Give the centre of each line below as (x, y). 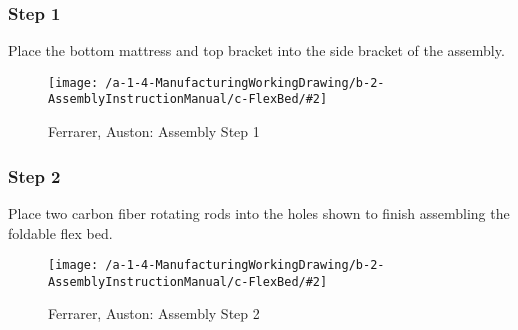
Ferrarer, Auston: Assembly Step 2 (154, 313)
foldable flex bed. (60, 232)
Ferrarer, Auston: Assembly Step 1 (154, 131)
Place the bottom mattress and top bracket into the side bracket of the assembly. (256, 50)
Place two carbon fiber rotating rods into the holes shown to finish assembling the (259, 212)
